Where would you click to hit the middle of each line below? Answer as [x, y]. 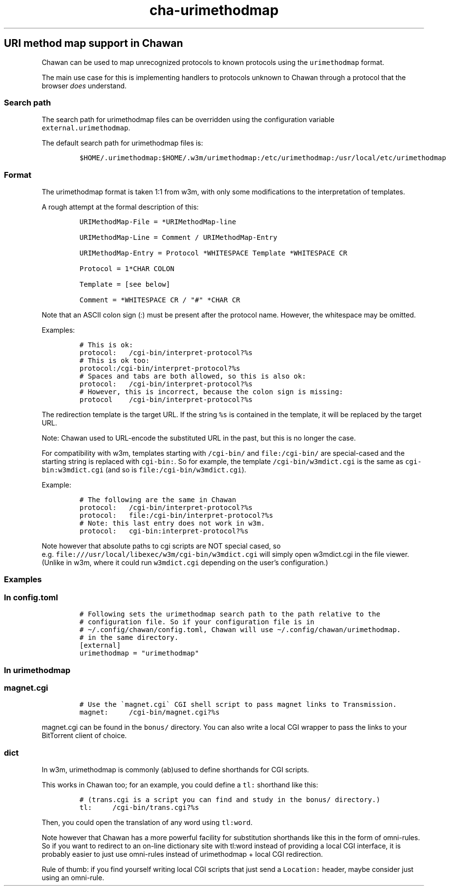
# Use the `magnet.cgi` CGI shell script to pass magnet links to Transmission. [238, 705]
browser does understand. [84, 85]
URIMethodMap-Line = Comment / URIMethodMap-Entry [178, 238]
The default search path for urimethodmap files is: [122, 143]
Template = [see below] [125, 285]
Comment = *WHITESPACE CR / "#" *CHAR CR [160, 300]
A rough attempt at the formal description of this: [120, 207]
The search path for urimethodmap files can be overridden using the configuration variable [188, 120]
